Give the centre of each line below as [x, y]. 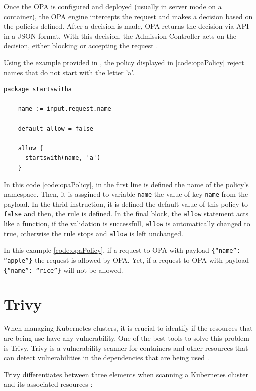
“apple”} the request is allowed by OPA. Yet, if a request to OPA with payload [127, 260]
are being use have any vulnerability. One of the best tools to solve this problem [127, 338]
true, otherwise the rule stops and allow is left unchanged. [94, 233]
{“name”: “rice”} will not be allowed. [64, 270]
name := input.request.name [65, 109]
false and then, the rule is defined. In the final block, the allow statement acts [126, 214]
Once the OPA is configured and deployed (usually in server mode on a [113, 6]
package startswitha [38, 90]
